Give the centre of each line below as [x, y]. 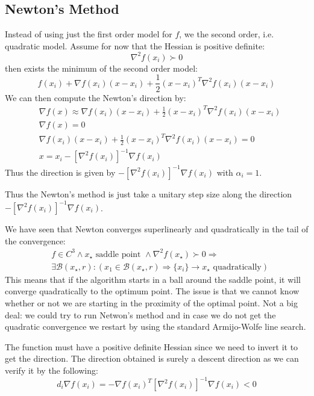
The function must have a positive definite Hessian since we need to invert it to [152, 346]
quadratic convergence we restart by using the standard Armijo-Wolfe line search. [155, 326]
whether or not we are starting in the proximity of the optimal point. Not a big [152, 302]
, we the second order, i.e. [227, 34]
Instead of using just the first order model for [89, 34]
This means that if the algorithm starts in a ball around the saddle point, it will [153, 279]
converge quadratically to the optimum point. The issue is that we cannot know [152, 291]
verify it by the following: [52, 370]
